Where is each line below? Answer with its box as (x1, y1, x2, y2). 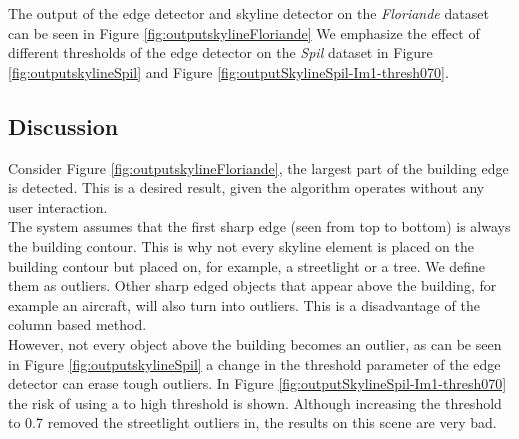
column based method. (8, 314, 147, 335)
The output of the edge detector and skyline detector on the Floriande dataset (8, 3, 489, 23)
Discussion (8, 110, 119, 141)
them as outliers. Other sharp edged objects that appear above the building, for (8, 275, 497, 296)
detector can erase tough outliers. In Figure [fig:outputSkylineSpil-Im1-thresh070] (8, 373, 507, 394)
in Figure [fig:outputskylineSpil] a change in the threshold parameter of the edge (8, 353, 501, 374)
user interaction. (8, 196, 108, 217)
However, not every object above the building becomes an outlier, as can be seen (8, 333, 502, 354)
